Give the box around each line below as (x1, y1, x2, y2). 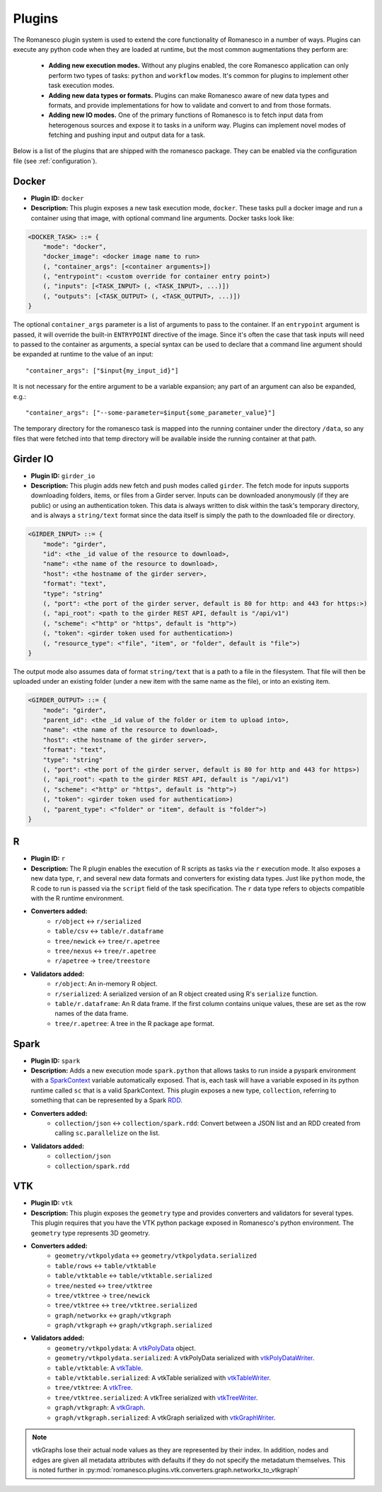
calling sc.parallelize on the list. (54, 1129, 161, 1137)
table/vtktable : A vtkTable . (54, 1364, 144, 1372)
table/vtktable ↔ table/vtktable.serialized (54, 1272, 212, 1280)
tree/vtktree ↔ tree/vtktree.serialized (54, 1301, 197, 1310)
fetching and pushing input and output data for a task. (48, 131, 206, 140)
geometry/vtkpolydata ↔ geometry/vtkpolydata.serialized (54, 1251, 257, 1260)
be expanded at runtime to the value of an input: (13, 350, 154, 358)
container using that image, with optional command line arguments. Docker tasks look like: (30, 213, 295, 222)
